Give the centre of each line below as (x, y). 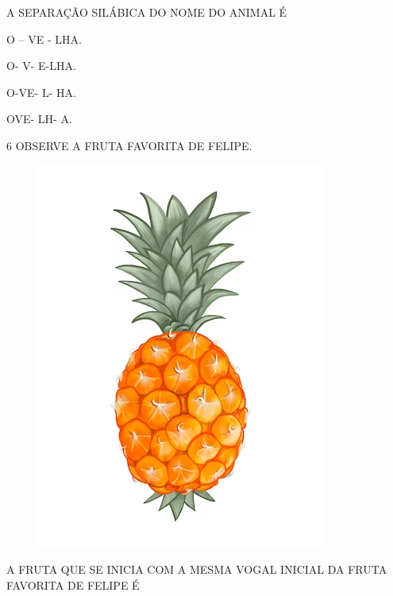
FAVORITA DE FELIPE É (73, 584)
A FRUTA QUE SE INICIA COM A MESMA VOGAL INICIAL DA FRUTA (197, 569)
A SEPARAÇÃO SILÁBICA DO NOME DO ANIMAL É (147, 12)
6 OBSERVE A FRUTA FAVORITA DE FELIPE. (129, 145)
